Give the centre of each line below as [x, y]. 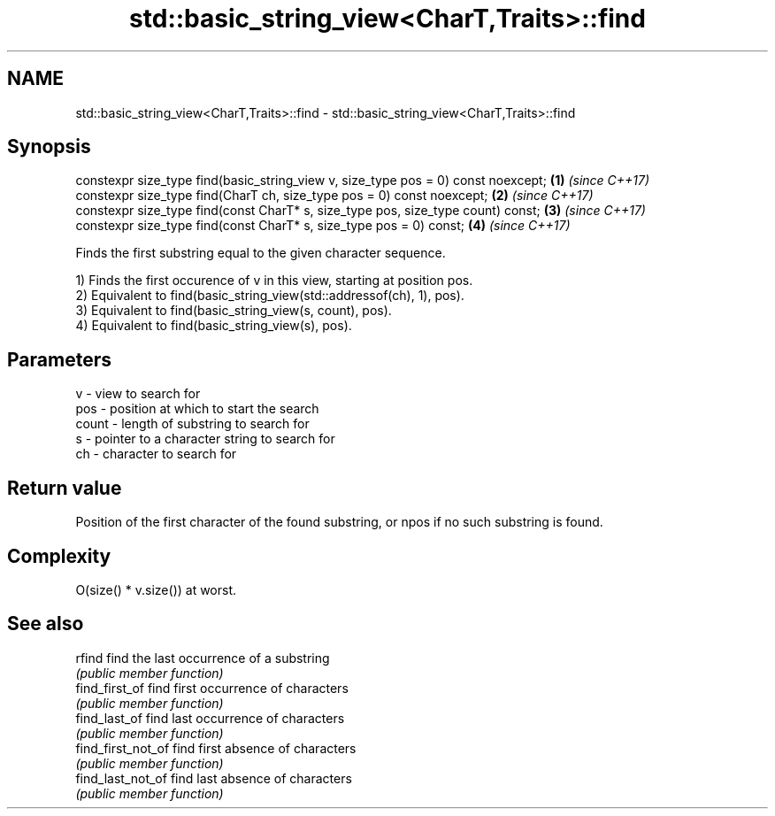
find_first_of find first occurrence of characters [212, 688]
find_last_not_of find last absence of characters [214, 778]
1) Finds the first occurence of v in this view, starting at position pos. [274, 281]
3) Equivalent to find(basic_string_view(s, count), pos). [234, 311]
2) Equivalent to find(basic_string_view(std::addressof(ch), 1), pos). [270, 296]
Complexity [59, 556]
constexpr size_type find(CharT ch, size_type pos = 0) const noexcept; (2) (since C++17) [334, 196]
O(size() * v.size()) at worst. [156, 589]
